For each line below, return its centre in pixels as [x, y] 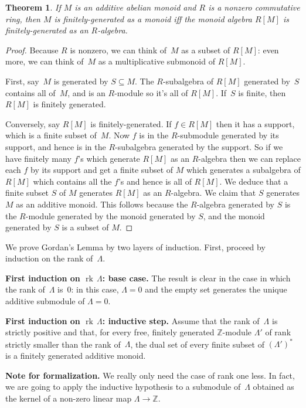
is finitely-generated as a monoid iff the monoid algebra [153, 18]
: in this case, [95, 289]
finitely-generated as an [47, 30]
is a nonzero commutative [254, 7]
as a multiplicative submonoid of [157, 61]
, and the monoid [234, 215]
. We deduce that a [254, 181]
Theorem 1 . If [33, 7]
